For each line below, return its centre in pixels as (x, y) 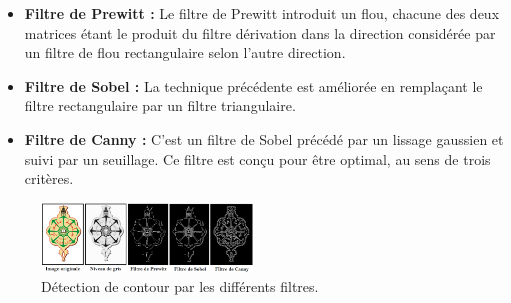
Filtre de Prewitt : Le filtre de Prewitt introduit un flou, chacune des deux (262, 13)
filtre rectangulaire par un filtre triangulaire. (160, 105)
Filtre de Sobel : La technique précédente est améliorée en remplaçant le (253, 85)
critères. (49, 178)
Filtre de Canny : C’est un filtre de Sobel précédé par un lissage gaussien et (264, 138)
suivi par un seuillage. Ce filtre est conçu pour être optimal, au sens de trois (257, 158)
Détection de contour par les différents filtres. (180, 286)
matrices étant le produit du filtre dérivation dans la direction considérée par (260, 32)
